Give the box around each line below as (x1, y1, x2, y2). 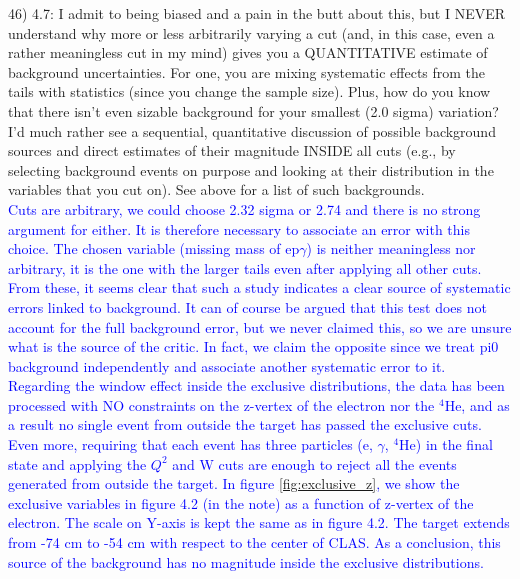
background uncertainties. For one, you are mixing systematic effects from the (8, 61, 486, 82)
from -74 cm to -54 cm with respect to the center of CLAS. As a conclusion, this (8, 532, 501, 553)
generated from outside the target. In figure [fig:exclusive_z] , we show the (8, 473, 460, 494)
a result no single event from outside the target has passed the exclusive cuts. (8, 414, 482, 435)
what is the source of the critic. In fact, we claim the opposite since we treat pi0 (8, 336, 499, 357)
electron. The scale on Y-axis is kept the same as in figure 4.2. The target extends (8, 512, 510, 533)
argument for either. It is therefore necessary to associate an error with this (8, 218, 470, 239)
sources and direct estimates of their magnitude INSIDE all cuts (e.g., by (8, 140, 456, 161)
